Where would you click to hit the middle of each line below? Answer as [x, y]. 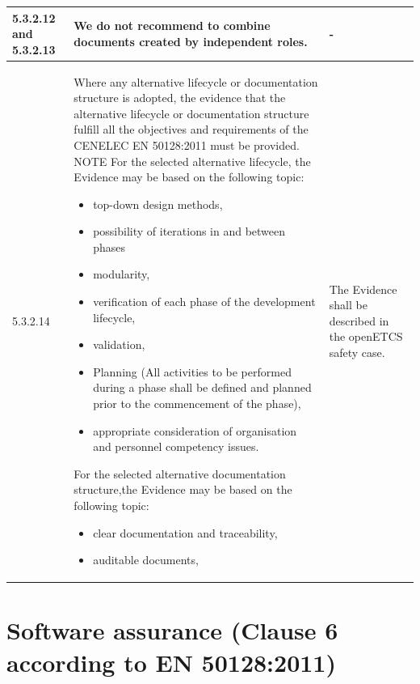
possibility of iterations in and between [189, 231]
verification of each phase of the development [204, 302]
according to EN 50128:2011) [171, 662]
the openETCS [366, 336]
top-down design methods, [158, 204]
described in [359, 320]
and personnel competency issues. [176, 446]
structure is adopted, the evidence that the [180, 98]
